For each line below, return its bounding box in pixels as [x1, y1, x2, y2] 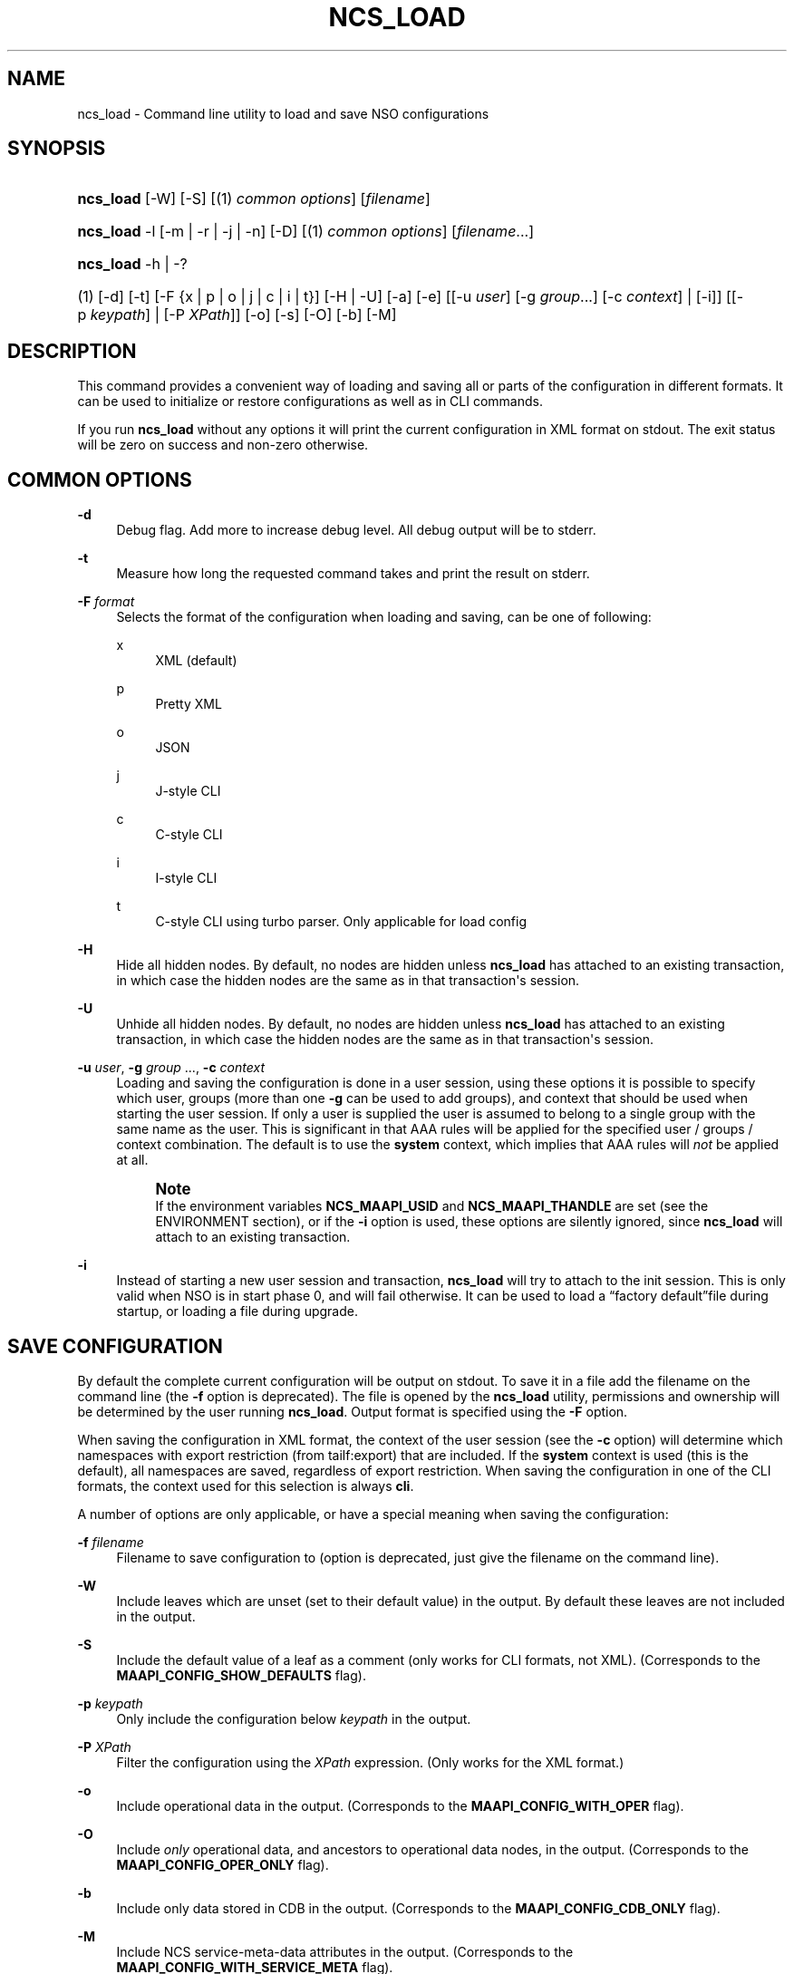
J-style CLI [155, 783, 221, 799]
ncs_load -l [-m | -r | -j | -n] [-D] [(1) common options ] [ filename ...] [77, 222, 535, 241]
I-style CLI [155, 870, 218, 886]
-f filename [77, 1534, 144, 1550]
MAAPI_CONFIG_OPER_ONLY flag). [116, 1856, 329, 1872]
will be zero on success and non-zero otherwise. [77, 437, 369, 453]
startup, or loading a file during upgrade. [116, 1303, 358, 1320]
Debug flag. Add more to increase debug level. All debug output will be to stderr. [116, 522, 596, 538]
